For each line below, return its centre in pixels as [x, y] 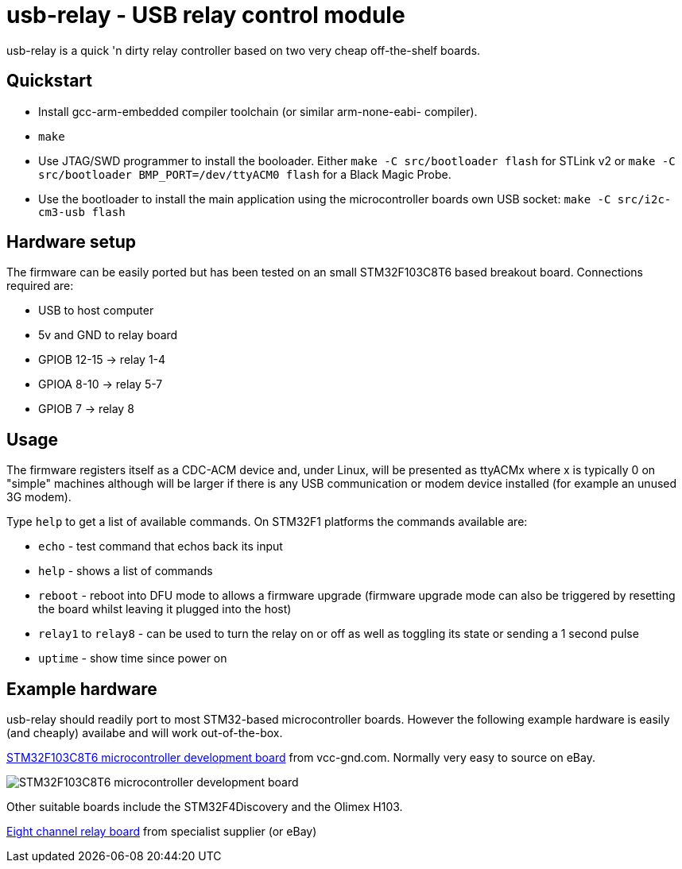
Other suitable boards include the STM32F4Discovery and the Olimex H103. [205, 807]
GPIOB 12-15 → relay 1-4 [102, 360]
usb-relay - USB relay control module [206, 15]
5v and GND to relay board [108, 335]
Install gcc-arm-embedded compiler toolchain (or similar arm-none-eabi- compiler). [258, 111]
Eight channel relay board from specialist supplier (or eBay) [162, 832]
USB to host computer [96, 311]
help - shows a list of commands [126, 571]
